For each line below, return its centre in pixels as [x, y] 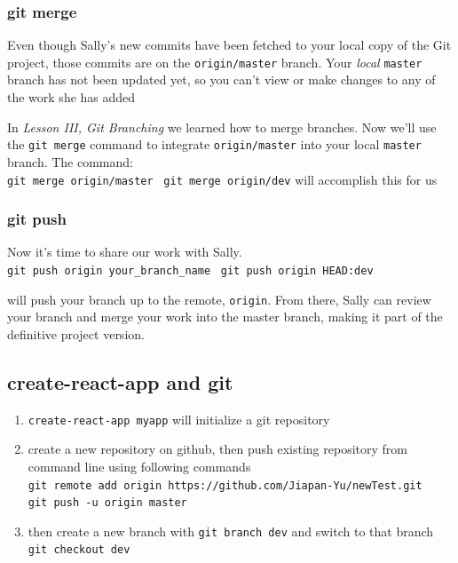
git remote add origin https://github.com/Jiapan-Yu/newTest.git [225, 485]
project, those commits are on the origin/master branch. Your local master [215, 62]
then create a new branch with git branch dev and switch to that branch [231, 531]
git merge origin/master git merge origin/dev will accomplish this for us [222, 179]
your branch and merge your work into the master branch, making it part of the [225, 317]
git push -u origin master [107, 503]
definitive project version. [76, 333]
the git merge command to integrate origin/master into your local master [214, 144]
